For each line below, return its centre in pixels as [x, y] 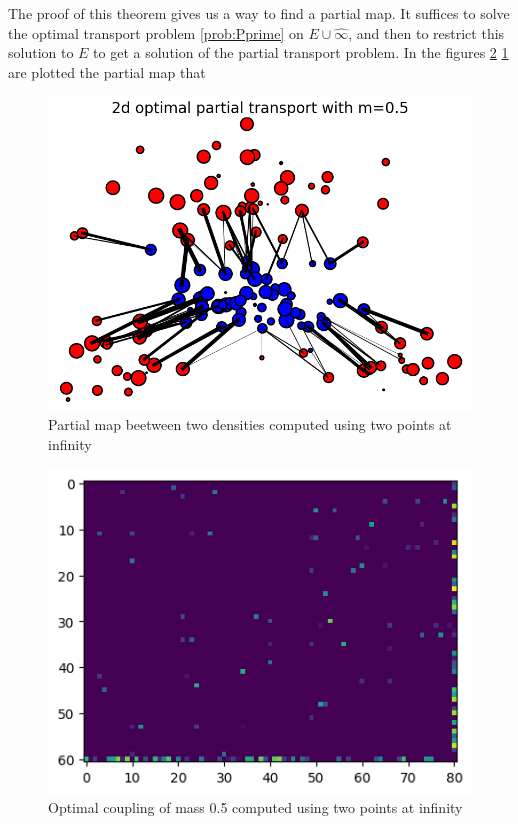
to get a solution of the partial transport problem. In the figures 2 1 [301, 52]
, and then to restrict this [426, 32]
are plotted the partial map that [107, 71]
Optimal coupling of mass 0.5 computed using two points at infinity [255, 807]
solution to [41, 52]
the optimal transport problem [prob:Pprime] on [156, 32]
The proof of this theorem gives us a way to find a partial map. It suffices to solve [259, 13]
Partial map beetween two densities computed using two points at [250, 424]
